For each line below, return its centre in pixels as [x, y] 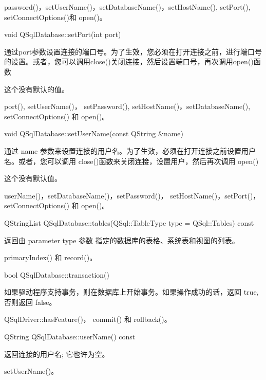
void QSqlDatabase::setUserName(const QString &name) [94, 133]
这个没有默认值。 [33, 178]
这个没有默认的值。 [36, 89]
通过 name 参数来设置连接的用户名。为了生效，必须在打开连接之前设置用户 [130, 150]
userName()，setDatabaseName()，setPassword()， [86, 195]
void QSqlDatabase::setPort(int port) [63, 34]
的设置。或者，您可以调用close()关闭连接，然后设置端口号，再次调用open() [129, 61]
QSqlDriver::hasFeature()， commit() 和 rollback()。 [88, 319]
